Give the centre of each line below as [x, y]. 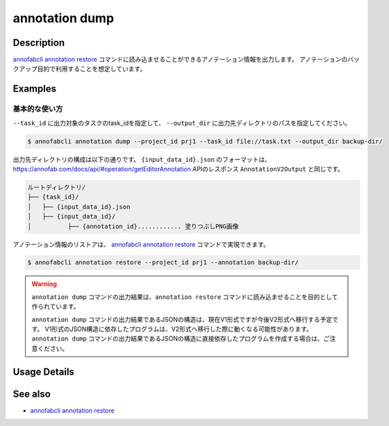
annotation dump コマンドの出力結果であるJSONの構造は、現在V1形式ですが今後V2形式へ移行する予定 [182, 319]
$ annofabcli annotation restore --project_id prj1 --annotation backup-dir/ [163, 263]
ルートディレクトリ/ [57, 187]
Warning [44, 284]
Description [39, 43]
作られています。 [56, 307]
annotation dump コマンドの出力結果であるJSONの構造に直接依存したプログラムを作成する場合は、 [178, 339]
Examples [35, 89]
